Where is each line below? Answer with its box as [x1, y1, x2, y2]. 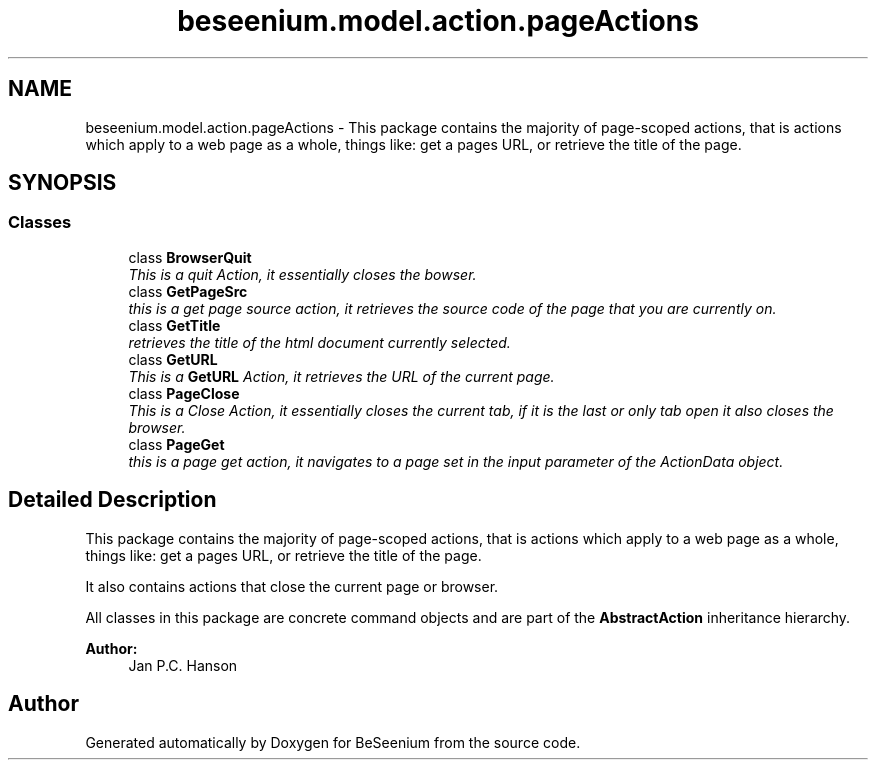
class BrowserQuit [128, 248, 252, 266]
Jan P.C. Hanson [128, 656, 238, 674]
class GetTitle [128, 316, 221, 334]
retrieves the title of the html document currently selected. [128, 333, 511, 351]
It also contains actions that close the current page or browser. [85, 577, 499, 595]
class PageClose [128, 384, 240, 402]
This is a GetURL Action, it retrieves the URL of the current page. [128, 367, 555, 385]
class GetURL [128, 350, 218, 368]
